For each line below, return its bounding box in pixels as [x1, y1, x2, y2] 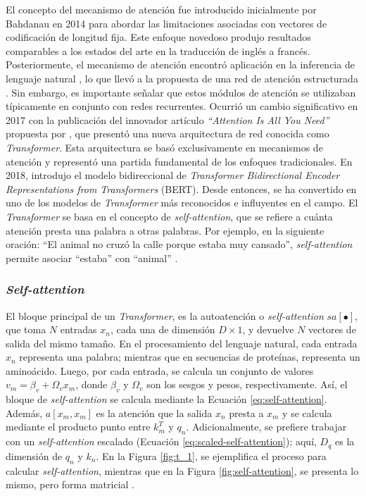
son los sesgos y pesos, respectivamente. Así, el [146, 377, 348, 392]
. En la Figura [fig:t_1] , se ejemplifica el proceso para [96, 448, 327, 463]
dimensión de [6, 448, 63, 463]
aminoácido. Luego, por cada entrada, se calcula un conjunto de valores [6, 363, 314, 378]
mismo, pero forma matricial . [6, 477, 134, 492]
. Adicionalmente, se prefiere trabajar [186, 419, 347, 434]
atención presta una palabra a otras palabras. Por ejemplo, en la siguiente [6, 223, 324, 237]
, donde [75, 377, 108, 392]
